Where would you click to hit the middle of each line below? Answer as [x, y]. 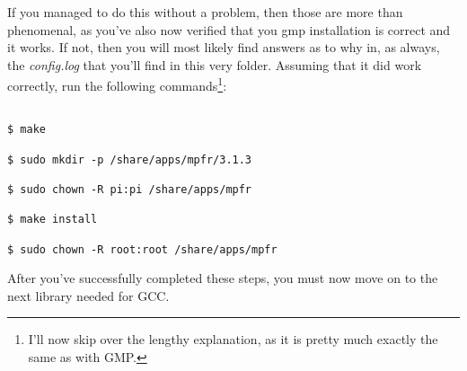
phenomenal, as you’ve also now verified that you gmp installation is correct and [229, 29]
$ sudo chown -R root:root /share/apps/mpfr [142, 249]
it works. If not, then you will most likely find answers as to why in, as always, [224, 47]
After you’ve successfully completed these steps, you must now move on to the [223, 278]
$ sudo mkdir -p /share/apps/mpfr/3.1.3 [130, 159]
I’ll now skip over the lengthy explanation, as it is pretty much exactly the [233, 339]
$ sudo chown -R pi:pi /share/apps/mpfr [130, 189]
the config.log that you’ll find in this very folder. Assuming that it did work [215, 64]
